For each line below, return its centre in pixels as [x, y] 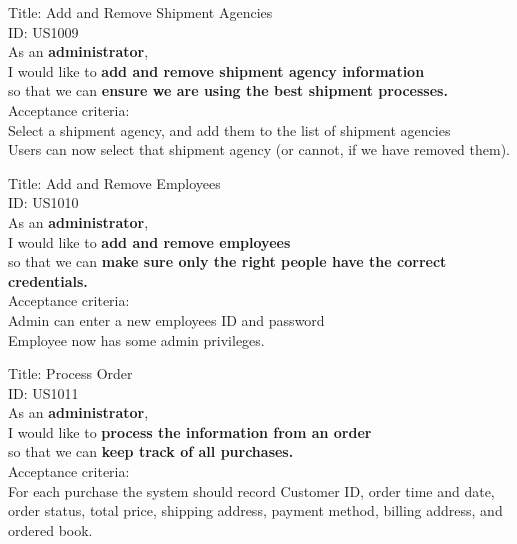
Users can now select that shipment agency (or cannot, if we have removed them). [259, 149]
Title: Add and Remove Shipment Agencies [140, 12]
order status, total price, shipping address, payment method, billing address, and [255, 510]
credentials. [48, 280]
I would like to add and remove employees [149, 241]
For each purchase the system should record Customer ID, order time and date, [251, 490]
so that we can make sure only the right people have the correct [227, 261]
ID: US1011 [43, 392]
